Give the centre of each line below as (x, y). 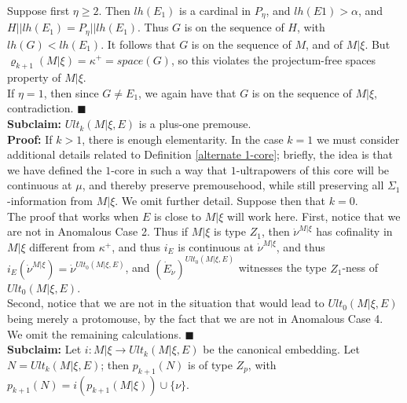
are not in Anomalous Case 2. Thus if (98, 231)
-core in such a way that (169, 169)
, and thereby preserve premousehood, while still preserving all (233, 185)
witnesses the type (282, 267)
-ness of (360, 267)
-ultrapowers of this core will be (313, 169)
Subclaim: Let (44, 349)
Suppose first (38, 10)
